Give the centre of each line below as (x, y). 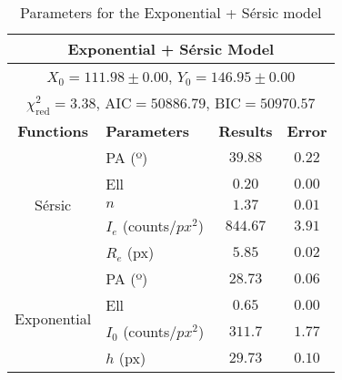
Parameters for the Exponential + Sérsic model (171, 12)
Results (246, 131)
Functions (53, 131)
